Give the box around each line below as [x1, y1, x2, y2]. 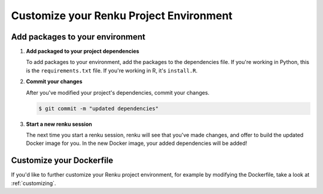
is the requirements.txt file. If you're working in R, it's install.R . [26, 66, 197, 74]
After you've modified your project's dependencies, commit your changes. [26, 89, 209, 96]
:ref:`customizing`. [11, 180, 56, 187]
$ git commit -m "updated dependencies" [38, 105, 159, 112]
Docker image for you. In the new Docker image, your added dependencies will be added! [26, 140, 248, 147]
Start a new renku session [26, 120, 92, 128]
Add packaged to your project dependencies [26, 48, 140, 55]
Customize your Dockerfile [11, 156, 114, 166]
